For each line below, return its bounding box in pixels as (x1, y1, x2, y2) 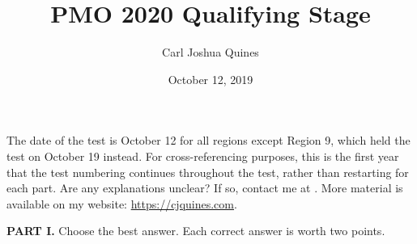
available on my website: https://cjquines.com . (6, 195, 237, 212)
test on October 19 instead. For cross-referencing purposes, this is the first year (6, 147, 399, 164)
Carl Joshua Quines (162, 44, 259, 61)
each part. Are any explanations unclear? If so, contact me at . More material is (6, 179, 403, 196)
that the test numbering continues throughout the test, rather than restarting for (6, 163, 409, 180)
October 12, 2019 (168, 70, 253, 87)
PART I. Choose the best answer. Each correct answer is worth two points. (6, 222, 385, 239)
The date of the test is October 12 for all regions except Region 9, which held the (6, 132, 411, 149)
